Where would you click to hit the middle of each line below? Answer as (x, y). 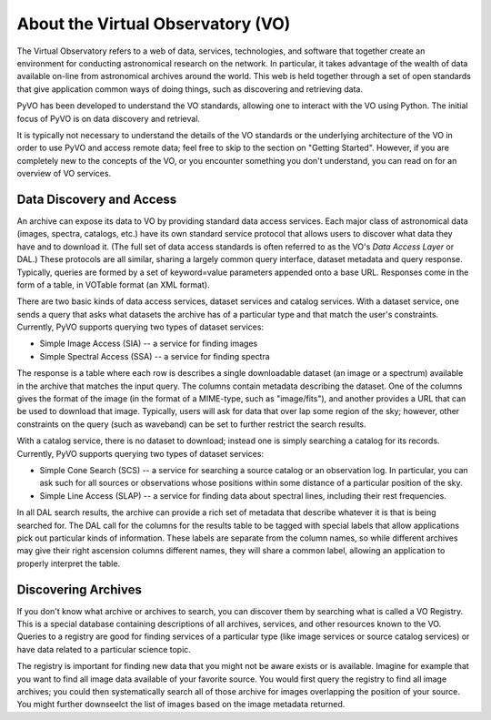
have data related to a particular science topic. (104, 649)
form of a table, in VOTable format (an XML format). (113, 284)
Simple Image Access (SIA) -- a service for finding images (149, 344)
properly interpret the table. (69, 563)
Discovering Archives (80, 589)
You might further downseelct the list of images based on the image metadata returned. (181, 705)
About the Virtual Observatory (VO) (154, 24)
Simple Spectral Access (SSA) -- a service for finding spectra (155, 356)
